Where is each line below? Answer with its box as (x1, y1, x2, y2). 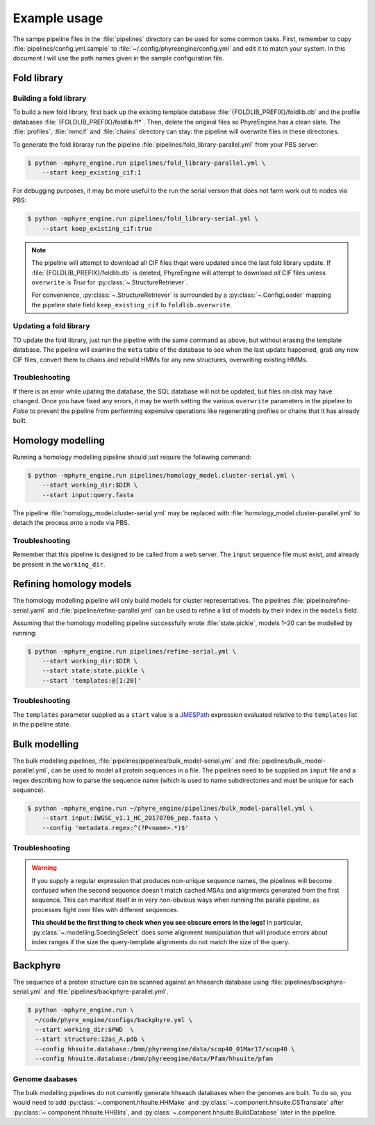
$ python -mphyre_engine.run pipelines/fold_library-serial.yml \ (27, 215, 258, 222)
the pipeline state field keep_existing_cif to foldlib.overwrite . (31, 300, 233, 309)
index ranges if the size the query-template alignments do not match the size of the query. (31, 938, 290, 946)
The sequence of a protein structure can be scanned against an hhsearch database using (12, 978, 269, 986)
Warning (31, 864, 57, 872)
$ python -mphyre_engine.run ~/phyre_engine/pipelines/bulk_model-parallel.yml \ (27, 804, 314, 812)
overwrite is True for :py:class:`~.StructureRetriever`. (31, 278, 188, 286)
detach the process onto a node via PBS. (12, 519, 130, 526)
